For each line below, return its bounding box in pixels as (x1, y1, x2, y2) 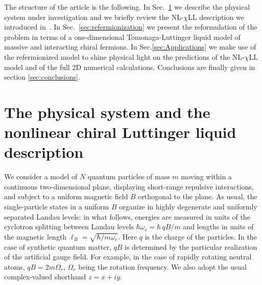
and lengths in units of (183, 221, 254, 232)
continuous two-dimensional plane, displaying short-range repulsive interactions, (4, 181, 254, 192)
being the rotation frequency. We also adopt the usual (78, 261, 247, 272)
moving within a (181, 171, 232, 182)
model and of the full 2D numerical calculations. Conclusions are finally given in (4, 61, 255, 72)
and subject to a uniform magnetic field (4, 191, 128, 202)
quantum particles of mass (87, 171, 170, 182)
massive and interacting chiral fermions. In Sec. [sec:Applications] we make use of (4, 41, 256, 52)
